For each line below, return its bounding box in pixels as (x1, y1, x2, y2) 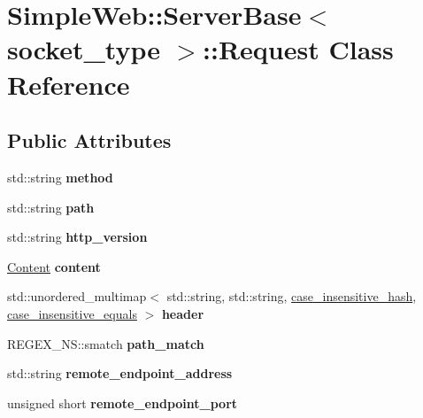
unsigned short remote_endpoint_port (7, 393, 238, 412)
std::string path (7, 197, 95, 216)
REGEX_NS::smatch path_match (7, 334, 204, 352)
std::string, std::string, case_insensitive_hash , (166, 287, 417, 306)
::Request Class (203, 31, 394, 67)
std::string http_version (7, 228, 148, 246)
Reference (7, 66, 130, 102)
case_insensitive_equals (7, 304, 137, 322)
